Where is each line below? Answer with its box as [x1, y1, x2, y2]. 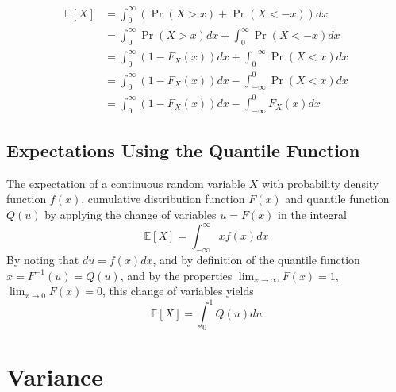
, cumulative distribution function [81, 190, 245, 207]
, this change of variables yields [102, 282, 254, 299]
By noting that [6, 251, 79, 267]
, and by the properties [120, 267, 233, 283]
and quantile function [285, 190, 390, 207]
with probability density [262, 175, 379, 191]
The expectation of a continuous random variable [6, 175, 246, 191]
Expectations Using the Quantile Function [6, 138, 360, 163]
